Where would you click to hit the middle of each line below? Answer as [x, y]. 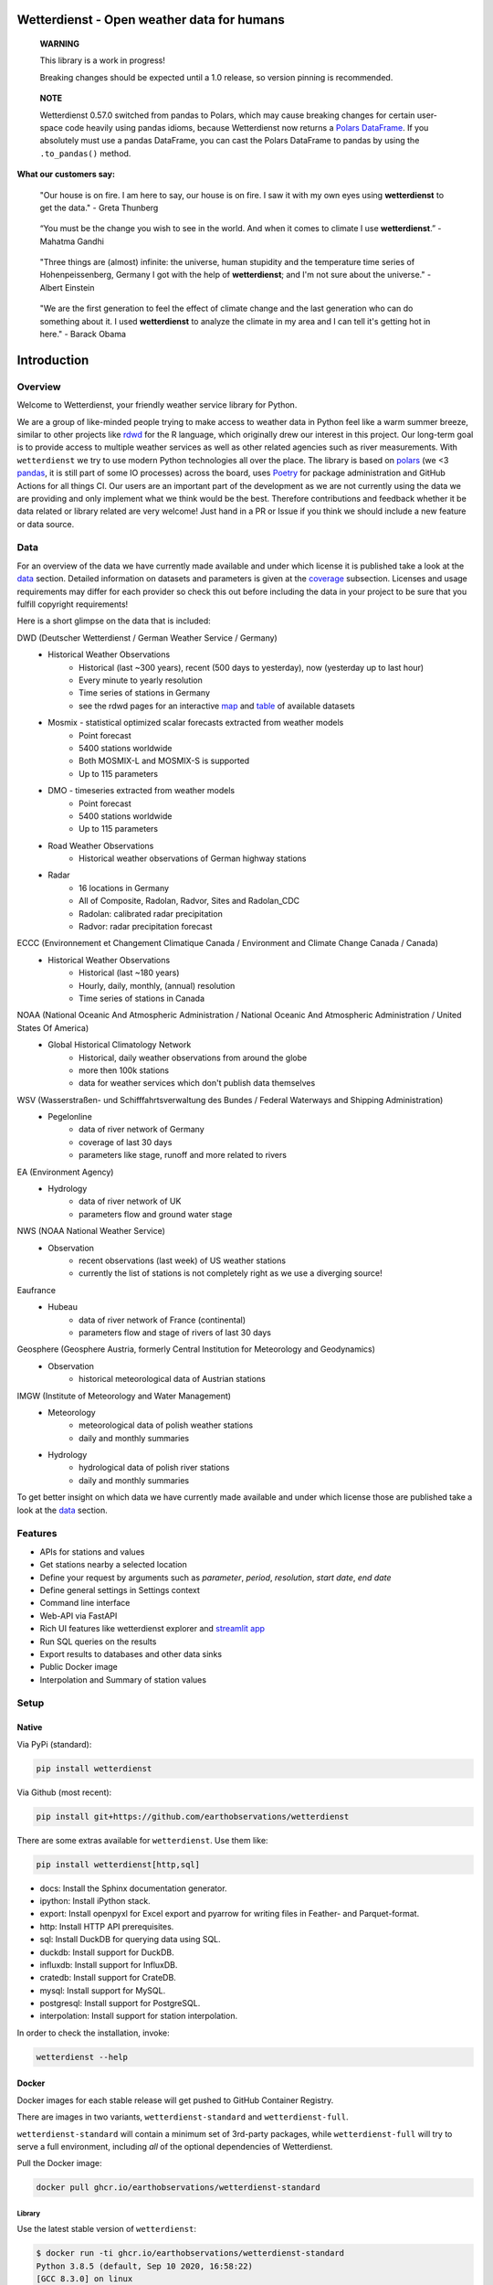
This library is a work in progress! [103, 60]
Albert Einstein [67, 287]
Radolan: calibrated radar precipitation [151, 913]
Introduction [53, 360]
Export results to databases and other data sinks [131, 1653]
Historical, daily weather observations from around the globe [193, 1057]
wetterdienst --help [82, 2057]
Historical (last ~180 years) [129, 972]
